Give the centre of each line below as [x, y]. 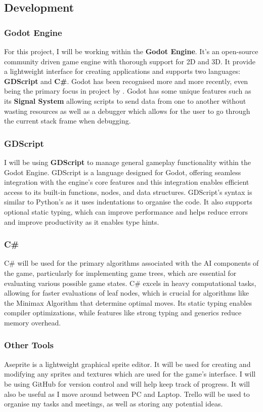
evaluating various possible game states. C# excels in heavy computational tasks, [130, 283]
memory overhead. [33, 322]
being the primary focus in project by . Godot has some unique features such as [128, 91]
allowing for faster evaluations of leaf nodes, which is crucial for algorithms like [126, 293]
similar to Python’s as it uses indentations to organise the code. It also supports [128, 202]
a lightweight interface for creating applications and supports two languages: [122, 71]
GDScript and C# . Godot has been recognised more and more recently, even [126, 81]
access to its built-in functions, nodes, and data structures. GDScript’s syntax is [128, 192]
